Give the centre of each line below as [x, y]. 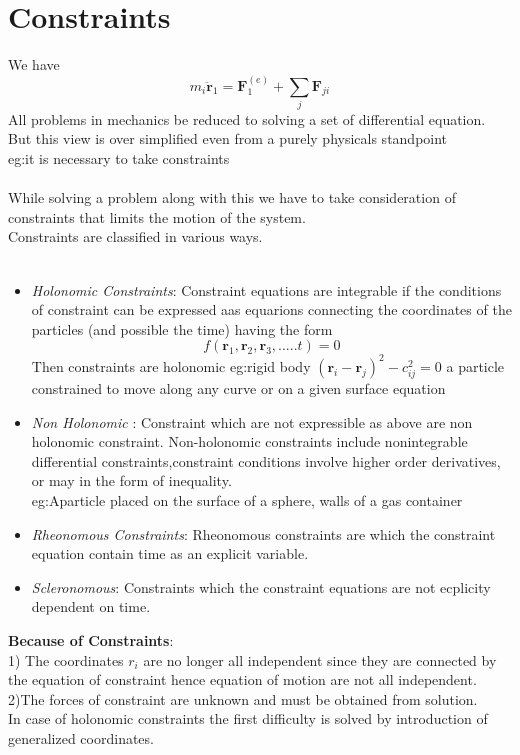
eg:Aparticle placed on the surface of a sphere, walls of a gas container [247, 500]
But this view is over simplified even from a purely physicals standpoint [228, 138]
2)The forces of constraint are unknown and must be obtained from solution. [243, 698]
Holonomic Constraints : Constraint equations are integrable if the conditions [266, 289]
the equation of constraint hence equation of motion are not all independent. [242, 679]
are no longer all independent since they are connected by [320, 659]
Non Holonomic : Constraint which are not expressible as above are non [252, 421]
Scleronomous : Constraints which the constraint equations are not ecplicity [261, 586]
